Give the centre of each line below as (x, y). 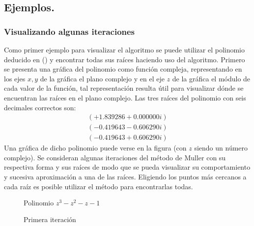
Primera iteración (50, 219)
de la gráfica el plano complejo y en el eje (102, 78)
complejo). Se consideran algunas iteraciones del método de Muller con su (115, 157)
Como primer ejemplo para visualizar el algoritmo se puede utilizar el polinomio (124, 50)
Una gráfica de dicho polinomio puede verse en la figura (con (95, 148)
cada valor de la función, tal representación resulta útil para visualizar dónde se (124, 88)
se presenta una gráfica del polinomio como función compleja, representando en (123, 69)
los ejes (15, 78)
